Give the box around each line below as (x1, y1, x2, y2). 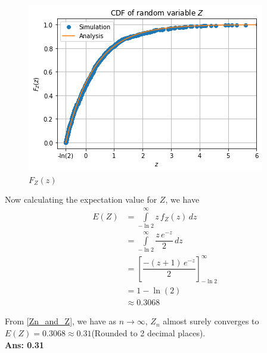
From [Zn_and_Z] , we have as (5, 315, 116, 327)
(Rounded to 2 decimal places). (91, 327, 206, 339)
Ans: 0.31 (5, 338, 44, 351)
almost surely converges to (163, 315, 259, 327)
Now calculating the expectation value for (5, 193, 157, 206)
